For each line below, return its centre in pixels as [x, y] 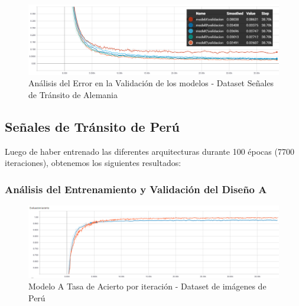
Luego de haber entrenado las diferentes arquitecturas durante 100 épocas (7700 [149, 151]
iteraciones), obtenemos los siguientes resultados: [93, 163]
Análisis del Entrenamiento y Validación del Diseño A [136, 189]
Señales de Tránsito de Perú [92, 126]
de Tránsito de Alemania [73, 95]
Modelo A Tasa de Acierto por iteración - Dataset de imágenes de [147, 286]
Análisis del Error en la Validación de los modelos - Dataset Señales [151, 83]
